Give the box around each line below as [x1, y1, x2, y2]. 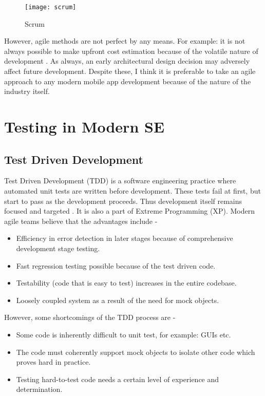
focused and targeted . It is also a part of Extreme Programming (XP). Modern [4, 205, 255, 216]
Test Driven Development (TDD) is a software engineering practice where [4, 175, 236, 186]
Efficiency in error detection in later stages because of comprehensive [16, 233, 233, 243]
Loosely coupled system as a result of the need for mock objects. [16, 294, 219, 305]
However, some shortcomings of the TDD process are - [4, 312, 176, 323]
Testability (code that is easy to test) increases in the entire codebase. [16, 277, 237, 288]
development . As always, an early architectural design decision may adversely [4, 55, 250, 66]
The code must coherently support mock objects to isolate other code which [16, 346, 255, 357]
